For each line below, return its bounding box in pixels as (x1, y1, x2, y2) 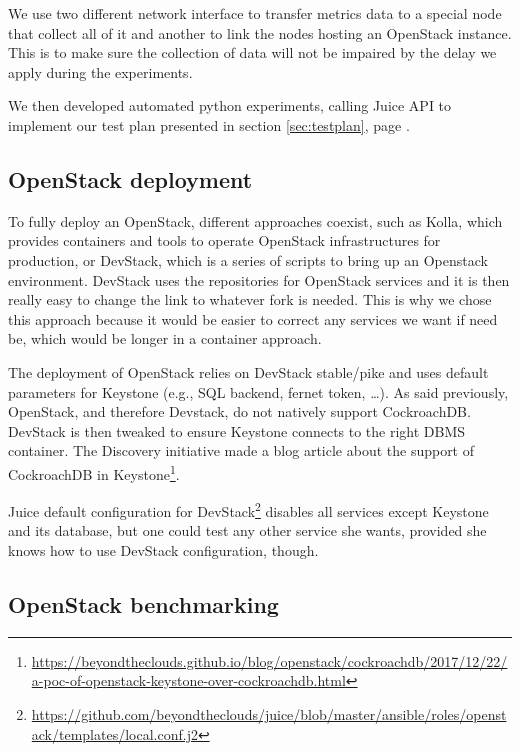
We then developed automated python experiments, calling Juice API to (8, 95, 452, 116)
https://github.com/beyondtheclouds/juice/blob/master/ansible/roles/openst (31, 703, 507, 724)
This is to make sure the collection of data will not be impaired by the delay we (8, 42, 497, 63)
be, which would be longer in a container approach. (8, 328, 322, 349)
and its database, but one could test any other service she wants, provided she (8, 520, 487, 541)
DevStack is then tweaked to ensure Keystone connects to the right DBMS (8, 420, 466, 441)
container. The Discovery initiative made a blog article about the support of (8, 440, 475, 461)
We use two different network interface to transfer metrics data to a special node (8, 3, 502, 23)
